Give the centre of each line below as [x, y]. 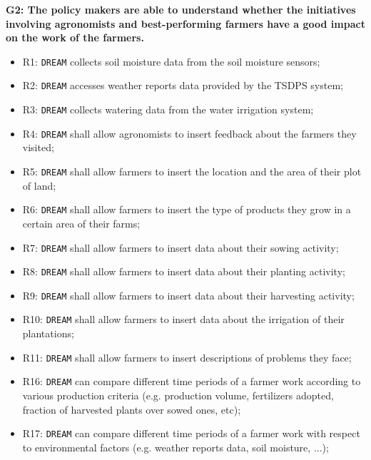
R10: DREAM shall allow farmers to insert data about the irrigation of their [183, 319]
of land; [39, 185]
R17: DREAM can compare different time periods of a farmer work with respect [191, 433]
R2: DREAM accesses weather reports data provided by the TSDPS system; [183, 85]
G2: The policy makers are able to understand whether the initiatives [181, 9]
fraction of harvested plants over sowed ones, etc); [132, 409]
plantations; [48, 333]
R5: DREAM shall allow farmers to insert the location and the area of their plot [192, 171]
